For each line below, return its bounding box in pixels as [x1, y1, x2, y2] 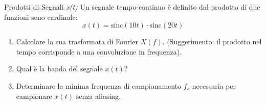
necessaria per [192, 80, 236, 91]
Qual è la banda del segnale [16, 63, 103, 74]
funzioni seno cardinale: [4, 11, 78, 22]
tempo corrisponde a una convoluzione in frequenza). [16, 46, 182, 57]
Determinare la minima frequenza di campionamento [16, 80, 182, 91]
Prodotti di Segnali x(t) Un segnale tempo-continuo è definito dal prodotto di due [4, 2, 260, 12]
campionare [16, 90, 52, 101]
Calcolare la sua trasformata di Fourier [16, 36, 138, 47]
